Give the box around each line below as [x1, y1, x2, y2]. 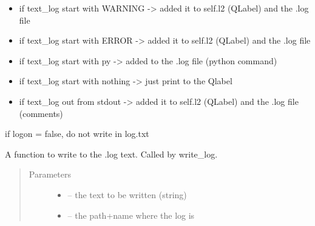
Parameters [29, 168, 71, 181]
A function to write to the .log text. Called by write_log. [5, 147, 218, 160]
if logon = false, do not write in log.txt [5, 127, 149, 140]
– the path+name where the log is [67, 208, 195, 221]
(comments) [19, 107, 63, 119]
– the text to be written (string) [67, 188, 187, 201]
